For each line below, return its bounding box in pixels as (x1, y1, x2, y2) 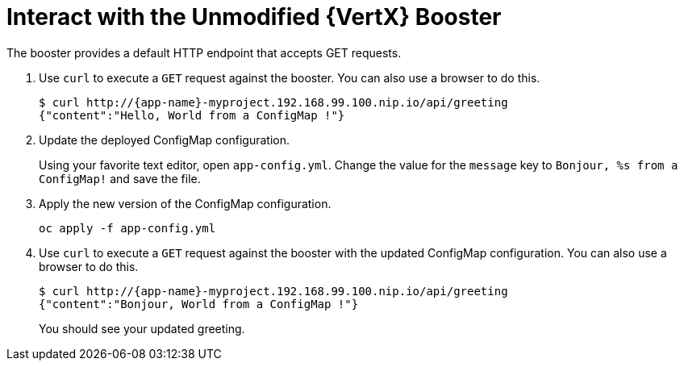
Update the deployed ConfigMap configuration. (39, 132, 290, 147)
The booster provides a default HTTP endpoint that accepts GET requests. (6, 45, 402, 60)
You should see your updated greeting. (39, 321, 245, 336)
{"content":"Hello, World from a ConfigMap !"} (39, 108, 345, 122)
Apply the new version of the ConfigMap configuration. (39, 196, 332, 211)
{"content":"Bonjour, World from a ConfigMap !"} (39, 297, 359, 311)
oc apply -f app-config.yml (39, 221, 216, 235)
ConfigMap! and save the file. (39, 171, 201, 186)
